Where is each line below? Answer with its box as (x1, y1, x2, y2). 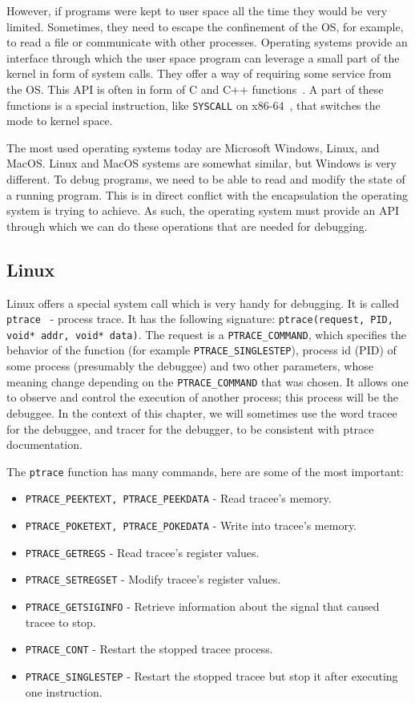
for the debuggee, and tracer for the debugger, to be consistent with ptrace (6, 420, 374, 437)
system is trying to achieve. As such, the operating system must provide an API (6, 202, 400, 219)
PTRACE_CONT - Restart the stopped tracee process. (25, 640, 273, 657)
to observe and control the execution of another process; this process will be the (6, 389, 399, 406)
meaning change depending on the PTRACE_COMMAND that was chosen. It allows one (6, 373, 409, 390)
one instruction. (25, 683, 103, 700)
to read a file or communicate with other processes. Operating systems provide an (6, 34, 408, 51)
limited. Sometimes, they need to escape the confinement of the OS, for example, (6, 18, 404, 34)
